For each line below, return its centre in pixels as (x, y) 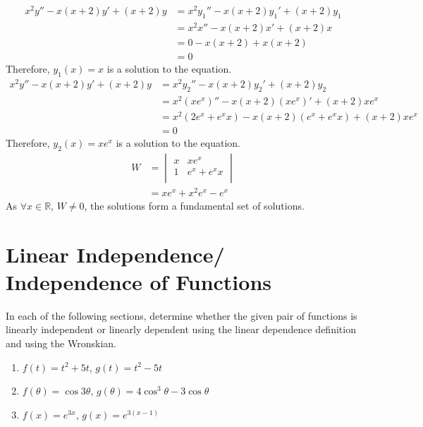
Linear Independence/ (115, 254)
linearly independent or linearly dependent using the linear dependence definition (181, 329)
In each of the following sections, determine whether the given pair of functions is (182, 315)
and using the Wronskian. (61, 343)
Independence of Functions (139, 281)
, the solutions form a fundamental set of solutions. (194, 205)
